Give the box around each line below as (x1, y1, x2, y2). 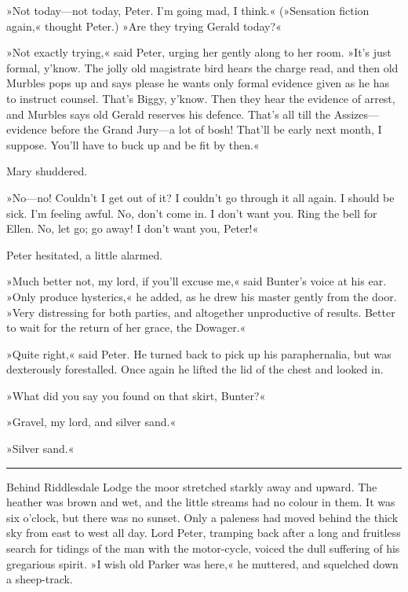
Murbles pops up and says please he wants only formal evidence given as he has (6, 75, 389, 91)
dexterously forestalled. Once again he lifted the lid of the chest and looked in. (6, 361, 384, 377)
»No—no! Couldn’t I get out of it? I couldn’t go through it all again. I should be (6, 189, 395, 205)
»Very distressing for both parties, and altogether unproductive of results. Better (6, 303, 395, 320)
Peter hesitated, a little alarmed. (6, 246, 163, 263)
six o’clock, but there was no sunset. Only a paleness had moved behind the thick (6, 509, 399, 525)
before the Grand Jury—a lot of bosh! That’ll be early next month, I (50, 121, 382, 138)
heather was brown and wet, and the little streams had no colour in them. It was (6, 494, 395, 510)
